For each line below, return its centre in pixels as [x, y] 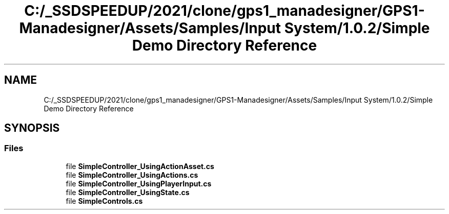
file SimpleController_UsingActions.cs [132, 175]
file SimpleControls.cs [104, 201]
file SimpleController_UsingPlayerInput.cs [139, 183]
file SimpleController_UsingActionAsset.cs [140, 166]
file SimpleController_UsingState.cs [128, 192]
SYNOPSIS [32, 128]
